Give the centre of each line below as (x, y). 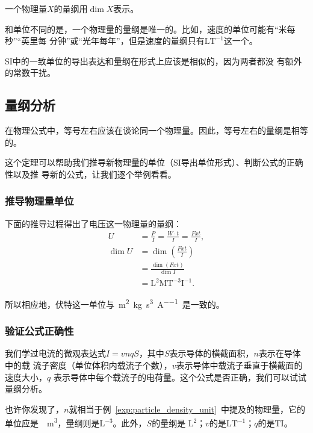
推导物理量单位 (39, 201)
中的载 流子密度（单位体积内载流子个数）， (88, 365)
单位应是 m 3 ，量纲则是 (52, 422)
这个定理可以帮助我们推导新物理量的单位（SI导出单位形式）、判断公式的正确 (154, 162)
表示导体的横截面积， (212, 353)
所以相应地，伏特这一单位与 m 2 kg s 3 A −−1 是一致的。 (115, 303)
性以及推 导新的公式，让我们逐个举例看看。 (91, 174)
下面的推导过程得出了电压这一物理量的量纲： (93, 223)
